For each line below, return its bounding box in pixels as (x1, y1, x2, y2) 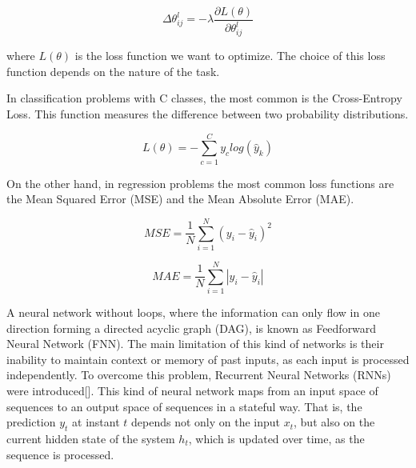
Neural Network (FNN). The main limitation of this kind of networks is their (6, 335, 384, 352)
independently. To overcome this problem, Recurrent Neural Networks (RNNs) (6, 366, 391, 383)
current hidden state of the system (6, 430, 175, 447)
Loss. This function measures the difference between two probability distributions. (6, 105, 409, 122)
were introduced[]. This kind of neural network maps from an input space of (6, 382, 378, 399)
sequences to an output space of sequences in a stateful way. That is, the (6, 398, 362, 414)
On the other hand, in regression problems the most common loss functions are (6, 174, 394, 191)
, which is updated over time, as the (188, 430, 365, 447)
